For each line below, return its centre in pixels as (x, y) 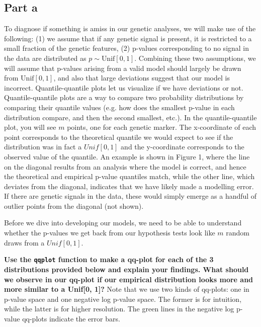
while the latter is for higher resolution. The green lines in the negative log (119, 309)
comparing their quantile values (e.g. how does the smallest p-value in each (119, 107)
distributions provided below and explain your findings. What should (126, 269)
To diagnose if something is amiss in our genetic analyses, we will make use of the (130, 28)
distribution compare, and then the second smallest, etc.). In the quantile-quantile (130, 117)
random (238, 233)
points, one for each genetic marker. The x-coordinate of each (162, 127)
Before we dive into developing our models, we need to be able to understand (123, 223)
